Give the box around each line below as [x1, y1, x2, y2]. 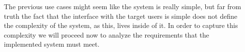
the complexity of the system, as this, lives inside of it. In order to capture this [4, 20, 238, 30]
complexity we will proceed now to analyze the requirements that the [4, 29, 209, 39]
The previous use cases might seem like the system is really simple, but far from [4, 1, 241, 11]
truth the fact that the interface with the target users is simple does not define [4, 11, 237, 21]
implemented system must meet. [4, 39, 100, 49]
